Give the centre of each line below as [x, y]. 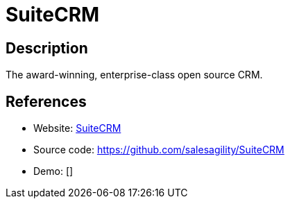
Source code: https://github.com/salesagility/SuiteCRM [159, 150]
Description [47, 48]
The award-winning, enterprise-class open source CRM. [134, 75]
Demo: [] [53, 171]
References [46, 101]
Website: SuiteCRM [77, 128]
